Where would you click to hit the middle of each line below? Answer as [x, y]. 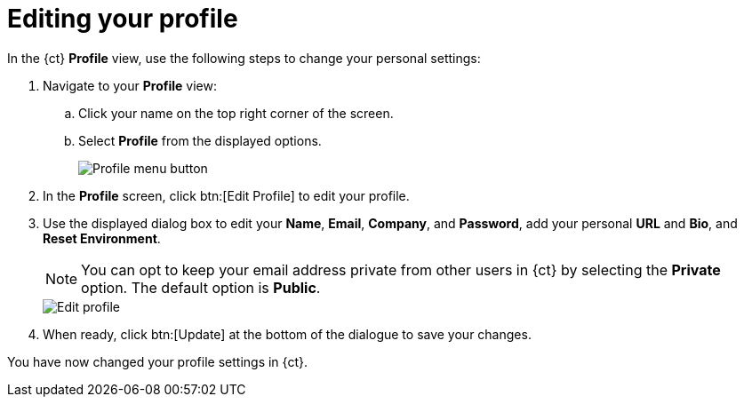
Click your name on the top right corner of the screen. [236, 113]
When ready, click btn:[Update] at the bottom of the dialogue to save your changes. [287, 334]
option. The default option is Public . [201, 287]
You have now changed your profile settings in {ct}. [157, 361]
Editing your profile [123, 19]
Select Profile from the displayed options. [200, 140]
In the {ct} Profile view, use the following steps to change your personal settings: [244, 58]
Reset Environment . [102, 238]
